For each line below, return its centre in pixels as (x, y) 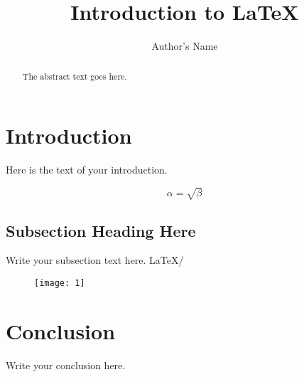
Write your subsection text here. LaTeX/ (95, 260)
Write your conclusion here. (66, 365)
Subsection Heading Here (101, 230)
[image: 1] (60, 283)
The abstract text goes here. (75, 76)
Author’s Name (185, 46)
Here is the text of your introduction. (87, 170)
